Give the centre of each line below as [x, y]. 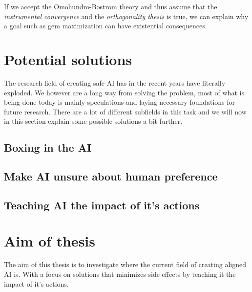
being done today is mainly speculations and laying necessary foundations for [120, 102]
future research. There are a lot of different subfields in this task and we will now [125, 111]
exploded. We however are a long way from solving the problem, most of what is [124, 92]
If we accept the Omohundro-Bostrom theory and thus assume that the [111, 6]
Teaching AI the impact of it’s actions [102, 205]
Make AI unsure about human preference [111, 176]
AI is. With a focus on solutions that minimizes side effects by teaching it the [120, 274]
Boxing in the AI [48, 147]
